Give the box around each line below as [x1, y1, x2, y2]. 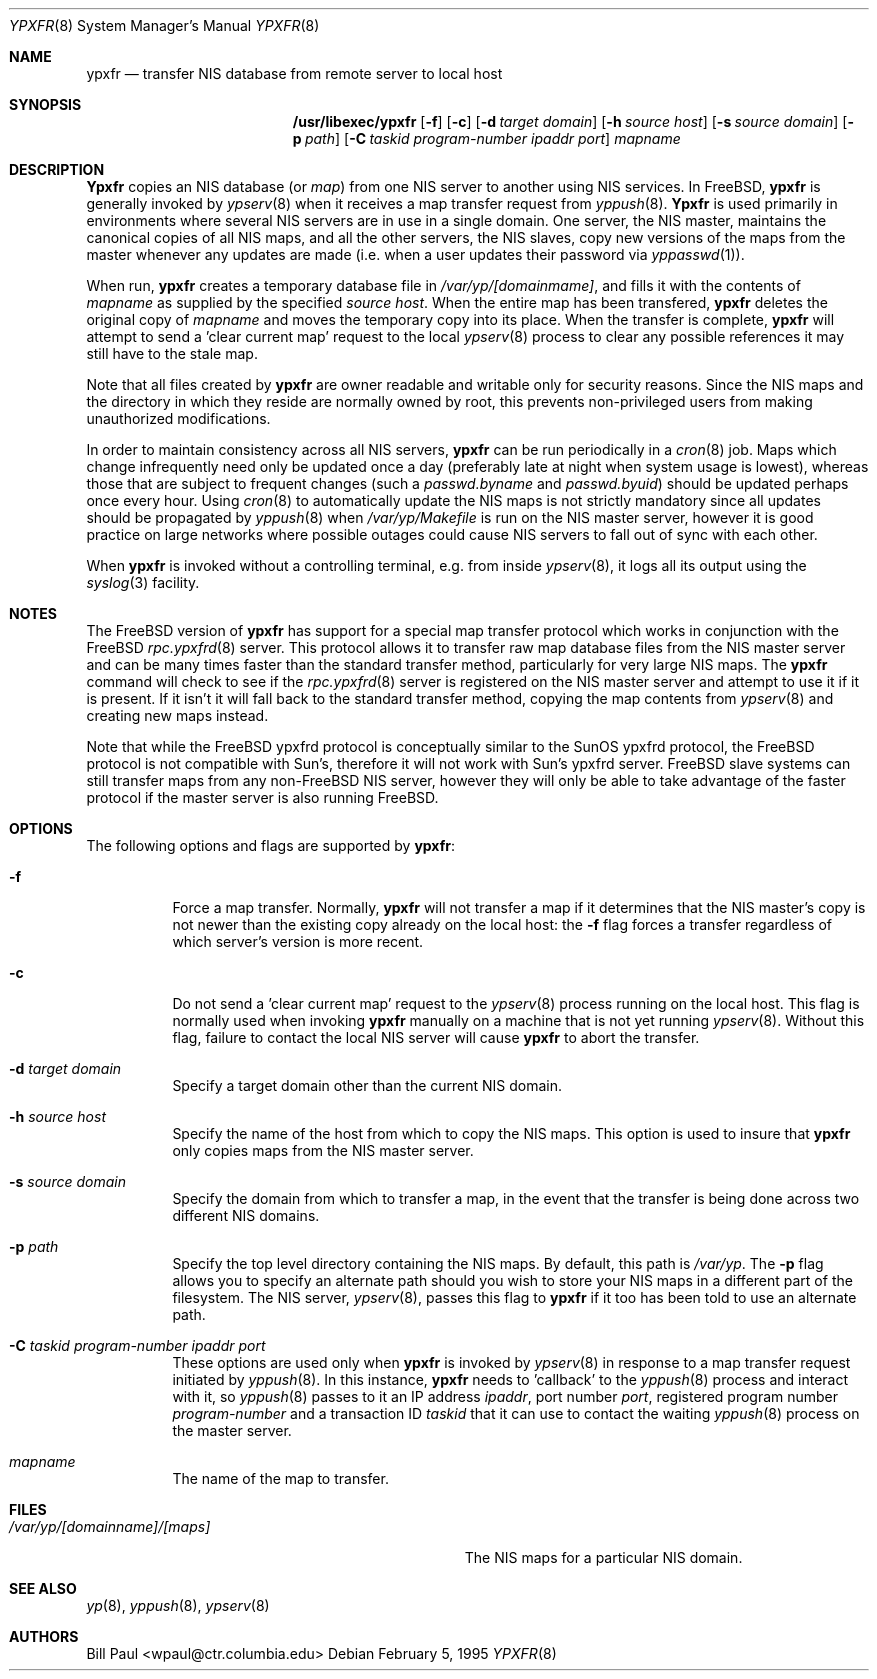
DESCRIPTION [9, 161, 105, 178]
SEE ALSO [9, 1580, 77, 1597]
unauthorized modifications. [86, 410, 271, 427]
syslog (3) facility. [86, 574, 200, 591]
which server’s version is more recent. [172, 933, 424, 950]
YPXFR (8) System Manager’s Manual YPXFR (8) [9, 17, 320, 34]
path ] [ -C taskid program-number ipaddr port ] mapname [304, 130, 681, 147]
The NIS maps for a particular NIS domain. [464, 1549, 743, 1566]
